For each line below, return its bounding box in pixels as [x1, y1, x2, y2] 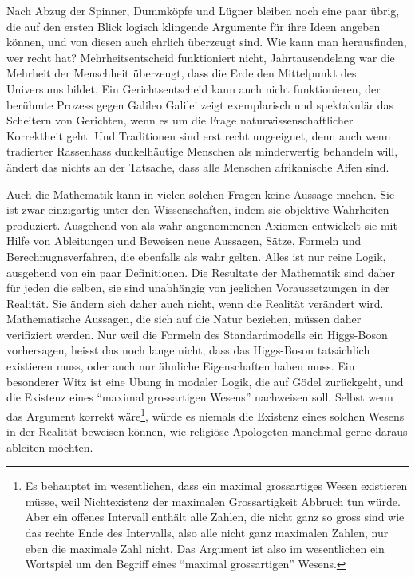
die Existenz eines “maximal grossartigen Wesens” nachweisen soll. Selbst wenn [6, 389, 393, 405]
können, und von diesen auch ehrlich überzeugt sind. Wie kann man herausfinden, [6, 34, 407, 50]
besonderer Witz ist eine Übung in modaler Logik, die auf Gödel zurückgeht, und [6, 373, 404, 389]
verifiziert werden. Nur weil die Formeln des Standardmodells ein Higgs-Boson [6, 326, 388, 342]
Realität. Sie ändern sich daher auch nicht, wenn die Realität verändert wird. [6, 294, 384, 311]
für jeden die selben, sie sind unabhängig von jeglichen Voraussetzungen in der [6, 279, 390, 296]
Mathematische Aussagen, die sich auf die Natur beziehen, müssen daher [6, 310, 362, 327]
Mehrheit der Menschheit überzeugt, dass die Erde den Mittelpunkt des [6, 65, 357, 81]
